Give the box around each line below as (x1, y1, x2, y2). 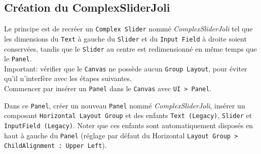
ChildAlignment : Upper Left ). (4, 140, 107, 150)
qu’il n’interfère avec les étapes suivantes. (4, 73, 132, 84)
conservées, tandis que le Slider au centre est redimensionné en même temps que (4, 43, 257, 54)
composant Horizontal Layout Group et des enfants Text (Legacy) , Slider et (4, 110, 252, 121)
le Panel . (4, 53, 32, 64)
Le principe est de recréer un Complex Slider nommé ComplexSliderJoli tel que (4, 23, 253, 34)
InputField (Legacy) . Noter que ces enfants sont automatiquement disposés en (4, 120, 253, 131)
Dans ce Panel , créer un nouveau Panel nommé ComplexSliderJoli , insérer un (4, 100, 245, 110)
